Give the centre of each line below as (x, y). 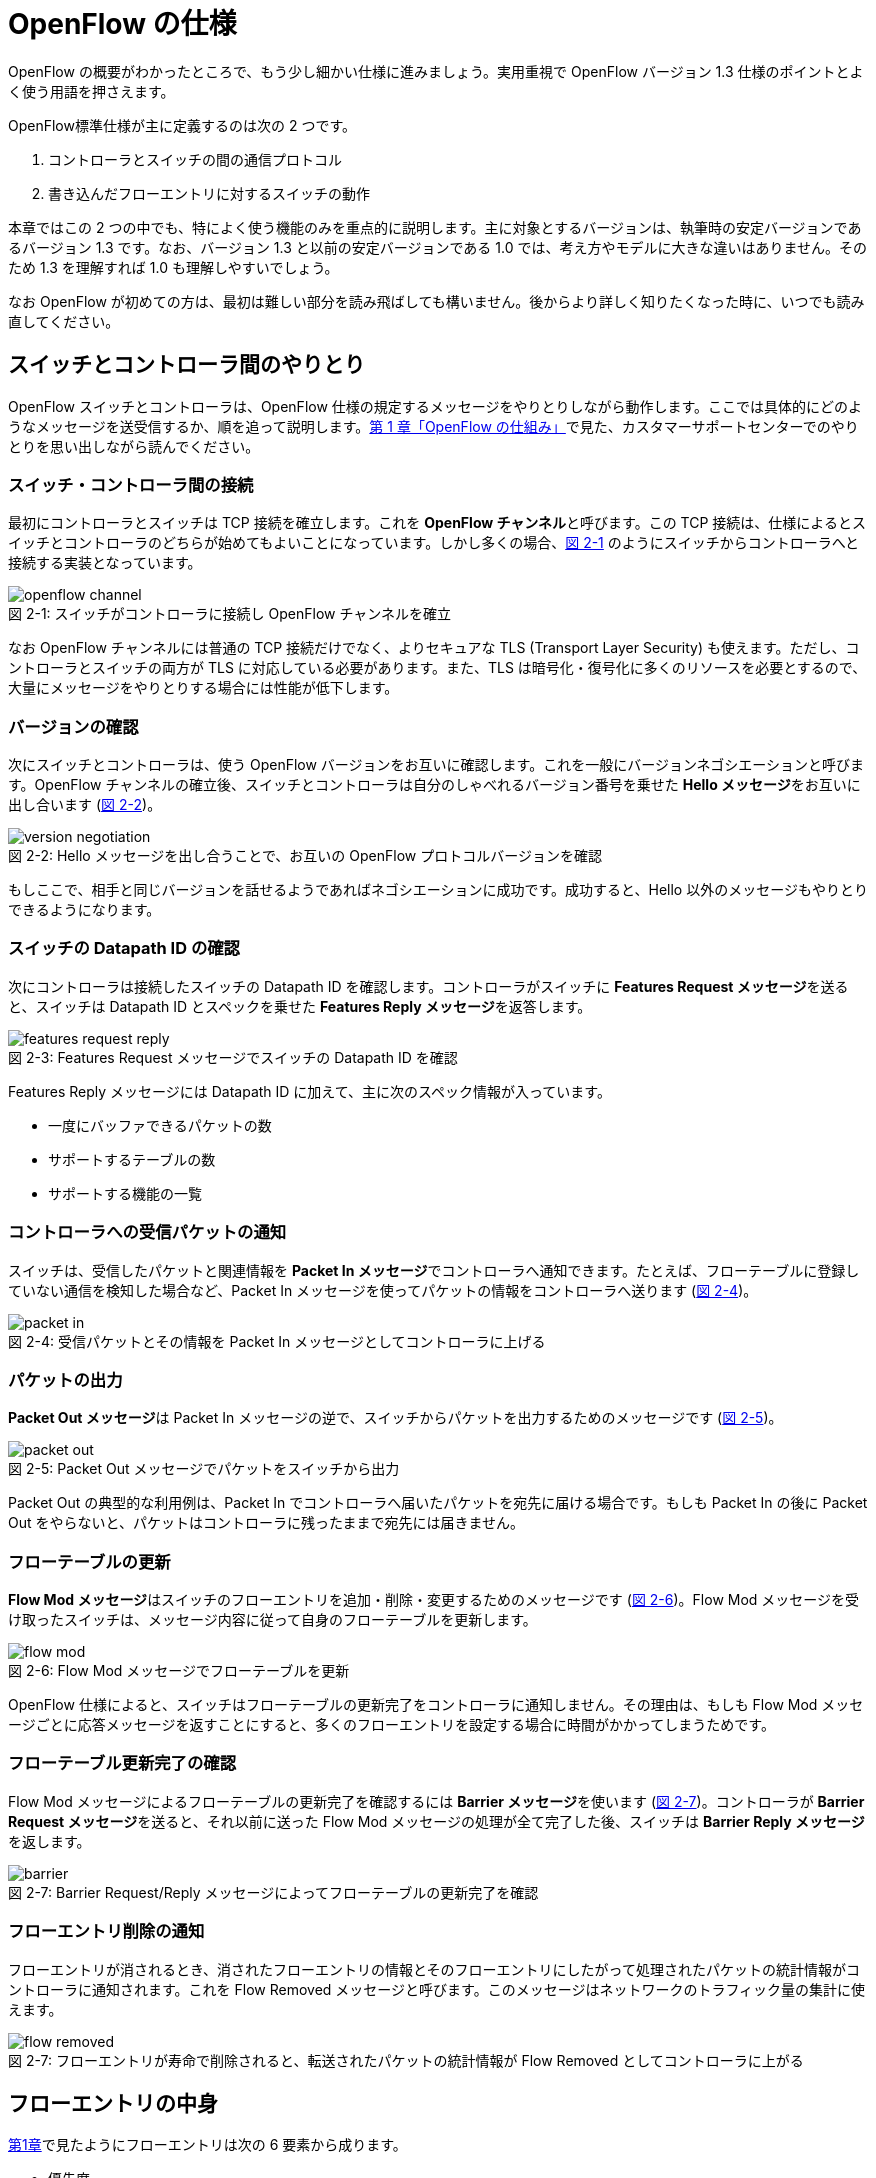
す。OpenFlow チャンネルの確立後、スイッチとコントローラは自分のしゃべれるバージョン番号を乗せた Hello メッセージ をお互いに (434, 785)
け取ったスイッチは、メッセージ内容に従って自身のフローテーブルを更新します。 (272, 1620)
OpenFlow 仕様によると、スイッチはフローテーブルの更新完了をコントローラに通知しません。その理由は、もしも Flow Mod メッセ (436, 1705)
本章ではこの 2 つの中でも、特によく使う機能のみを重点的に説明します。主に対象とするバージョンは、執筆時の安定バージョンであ (435, 227)
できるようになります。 (84, 910)
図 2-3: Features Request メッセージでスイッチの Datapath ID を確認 (233, 1057)
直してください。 (64, 321)
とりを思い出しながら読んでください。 (134, 446)
